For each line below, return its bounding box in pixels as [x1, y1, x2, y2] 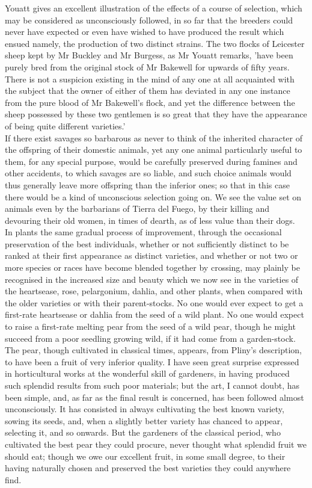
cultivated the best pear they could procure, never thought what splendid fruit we [5, 437, 307, 450]
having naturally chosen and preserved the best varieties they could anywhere [5, 462, 291, 474]
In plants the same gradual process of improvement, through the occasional [5, 226, 282, 238]
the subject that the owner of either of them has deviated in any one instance [5, 84, 290, 97]
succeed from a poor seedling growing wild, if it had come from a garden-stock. [5, 332, 296, 344]
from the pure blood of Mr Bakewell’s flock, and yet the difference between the [5, 96, 295, 108]
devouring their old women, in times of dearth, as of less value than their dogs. [5, 214, 295, 226]
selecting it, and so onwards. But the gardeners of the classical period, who [5, 426, 281, 439]
